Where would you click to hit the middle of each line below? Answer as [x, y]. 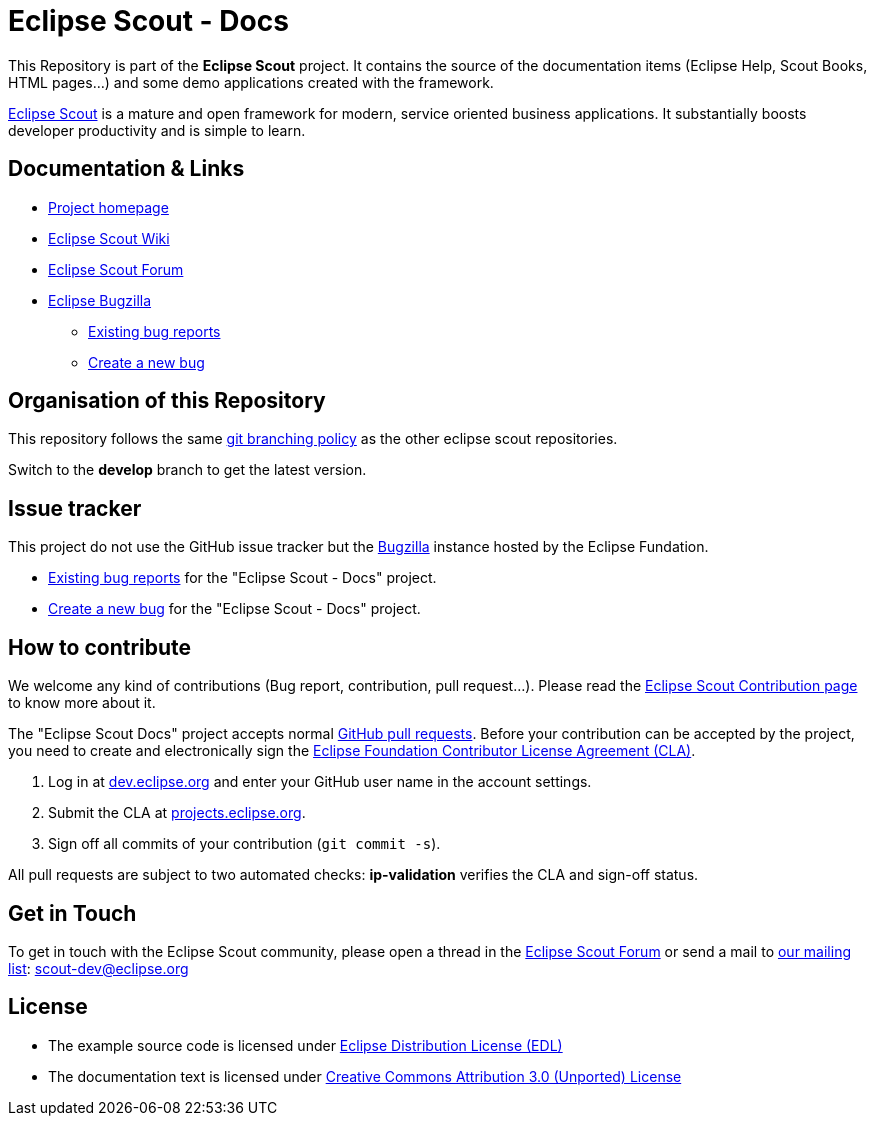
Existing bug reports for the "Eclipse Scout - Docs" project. [242, 578]
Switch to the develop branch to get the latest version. [187, 470]
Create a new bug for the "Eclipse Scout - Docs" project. [234, 609]
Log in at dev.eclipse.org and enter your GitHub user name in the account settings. [320, 782]
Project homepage [108, 207]
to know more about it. [82, 703]
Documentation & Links [126, 169]
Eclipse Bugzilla [100, 300]
